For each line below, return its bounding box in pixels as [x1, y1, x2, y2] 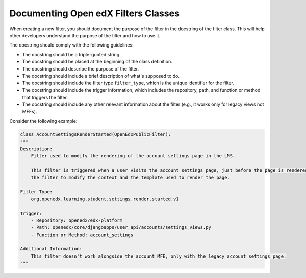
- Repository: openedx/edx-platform [31, 217, 122, 223]
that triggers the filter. [22, 95, 68, 101]
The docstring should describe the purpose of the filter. [22, 65, 139, 72]
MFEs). [22, 108, 37, 114]
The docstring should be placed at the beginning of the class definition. [22, 59, 173, 65]
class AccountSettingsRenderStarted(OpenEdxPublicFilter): [20, 132, 171, 137]
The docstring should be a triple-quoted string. [22, 51, 121, 57]
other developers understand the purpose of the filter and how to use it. [9, 32, 161, 38]
